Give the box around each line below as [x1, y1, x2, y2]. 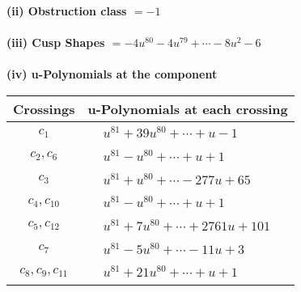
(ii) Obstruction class [6, 2, 127, 19]
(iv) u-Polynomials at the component [6, 66, 218, 83]
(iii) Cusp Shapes [6, 34, 105, 51]
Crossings [13, 99, 75, 118]
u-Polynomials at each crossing [87, 99, 288, 118]
